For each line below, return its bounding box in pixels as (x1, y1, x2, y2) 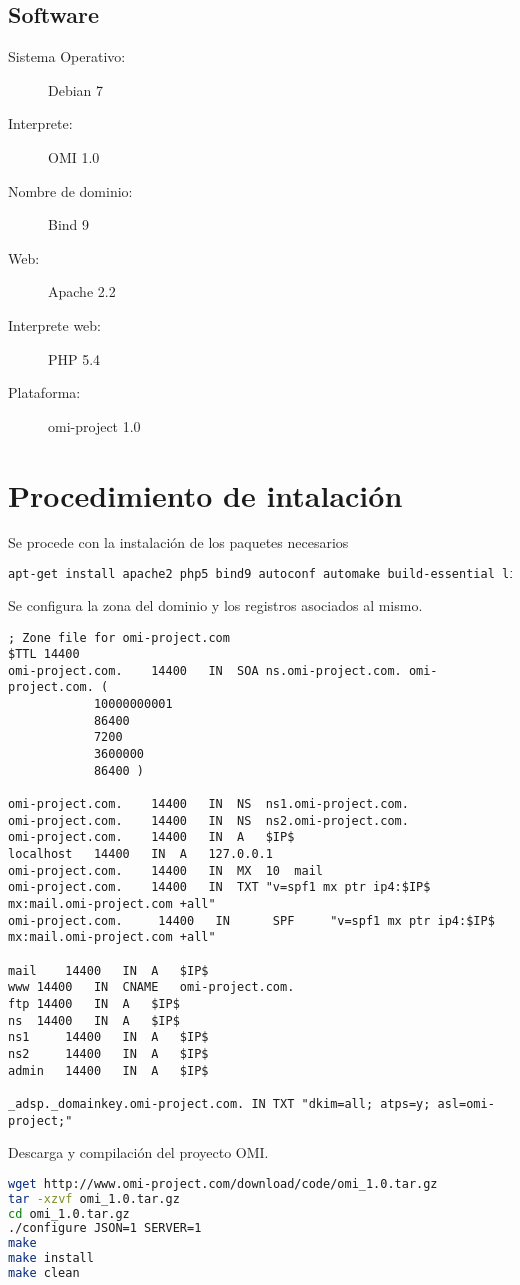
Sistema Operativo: (8, 46, 126, 67)
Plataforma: (8, 382, 81, 403)
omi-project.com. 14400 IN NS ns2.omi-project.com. (8, 813, 409, 828)
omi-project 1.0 (48, 415, 141, 436)
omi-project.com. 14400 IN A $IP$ (8, 830, 295, 845)
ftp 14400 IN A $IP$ (8, 996, 180, 1011)
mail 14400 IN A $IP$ (8, 963, 209, 978)
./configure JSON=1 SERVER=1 (8, 1221, 202, 1236)
